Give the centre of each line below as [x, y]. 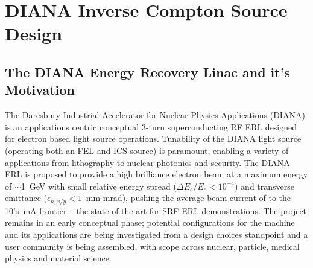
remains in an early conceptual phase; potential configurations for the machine [150, 222]
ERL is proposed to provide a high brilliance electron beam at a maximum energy [156, 174]
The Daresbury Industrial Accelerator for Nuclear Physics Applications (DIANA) [155, 115]
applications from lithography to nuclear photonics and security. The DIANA [147, 162]
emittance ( [26, 198]
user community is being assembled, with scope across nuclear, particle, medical [152, 246]
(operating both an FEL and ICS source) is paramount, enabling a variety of [147, 150]
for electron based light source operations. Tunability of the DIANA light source [153, 139]
